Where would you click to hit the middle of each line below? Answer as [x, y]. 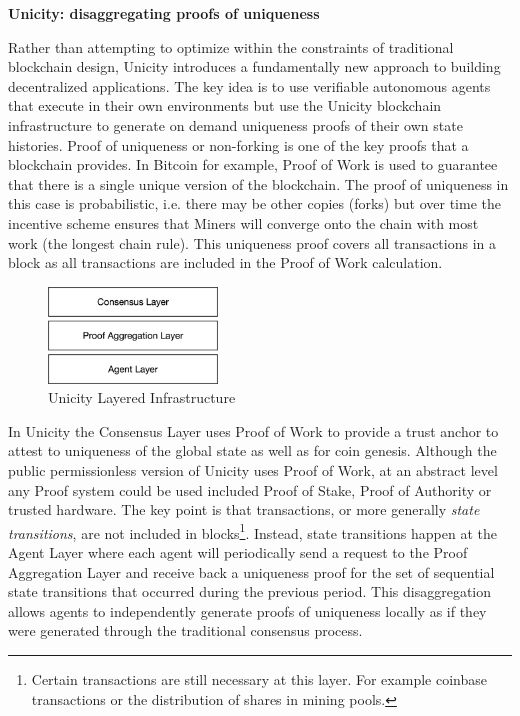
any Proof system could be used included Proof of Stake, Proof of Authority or [250, 489]
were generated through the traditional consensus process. [185, 630]
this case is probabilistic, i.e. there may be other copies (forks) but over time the [254, 203]
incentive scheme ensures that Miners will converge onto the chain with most [243, 222]
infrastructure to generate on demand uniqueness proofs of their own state [235, 124]
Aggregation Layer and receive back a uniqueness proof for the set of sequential [251, 571]
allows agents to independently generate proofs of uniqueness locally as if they [247, 610]
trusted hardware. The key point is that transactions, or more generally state [244, 509]
